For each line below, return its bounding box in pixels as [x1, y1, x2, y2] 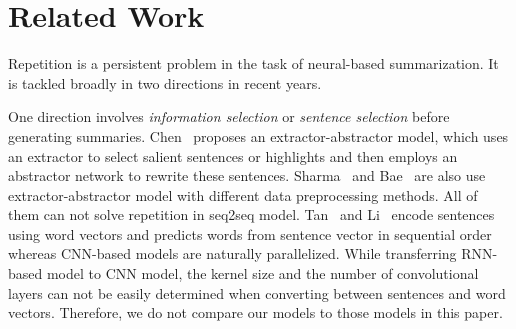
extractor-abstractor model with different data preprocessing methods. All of [8, 184, 478, 205]
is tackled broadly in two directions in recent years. [8, 72, 322, 93]
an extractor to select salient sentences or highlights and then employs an [8, 145, 458, 166]
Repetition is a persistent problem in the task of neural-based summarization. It [8, 53, 499, 74]
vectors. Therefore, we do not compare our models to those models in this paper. [8, 302, 503, 323]
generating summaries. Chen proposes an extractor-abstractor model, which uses [8, 125, 509, 146]
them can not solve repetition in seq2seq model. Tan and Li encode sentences [8, 204, 495, 225]
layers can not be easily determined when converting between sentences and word [8, 282, 506, 303]
